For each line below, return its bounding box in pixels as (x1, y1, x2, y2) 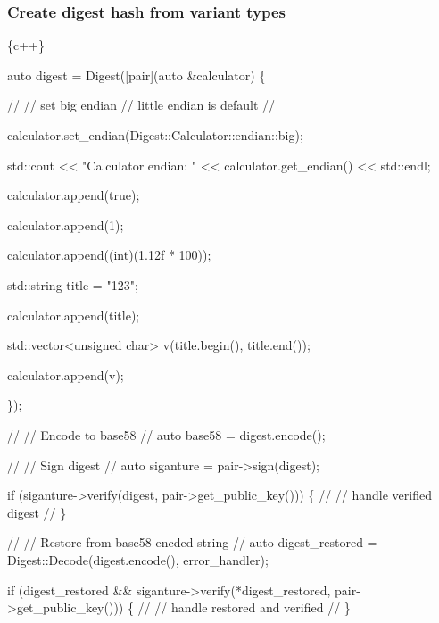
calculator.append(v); (7, 365, 124, 384)
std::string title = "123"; (7, 275, 138, 294)
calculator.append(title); (7, 305, 140, 324)
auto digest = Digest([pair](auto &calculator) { (7, 65, 266, 84)
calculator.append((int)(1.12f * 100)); (7, 245, 211, 264)
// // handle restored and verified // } (137, 598, 351, 617)
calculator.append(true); (7, 186, 140, 204)
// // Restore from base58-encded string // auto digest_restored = (7, 533, 377, 552)
